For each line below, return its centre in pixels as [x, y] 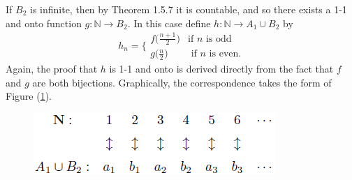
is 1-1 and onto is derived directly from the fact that [221, 69]
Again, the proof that [52, 69]
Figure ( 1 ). [29, 96]
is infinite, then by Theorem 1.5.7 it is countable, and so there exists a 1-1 [188, 9]
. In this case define [169, 23]
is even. [225, 54]
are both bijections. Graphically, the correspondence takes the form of [182, 82]
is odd [219, 39]
